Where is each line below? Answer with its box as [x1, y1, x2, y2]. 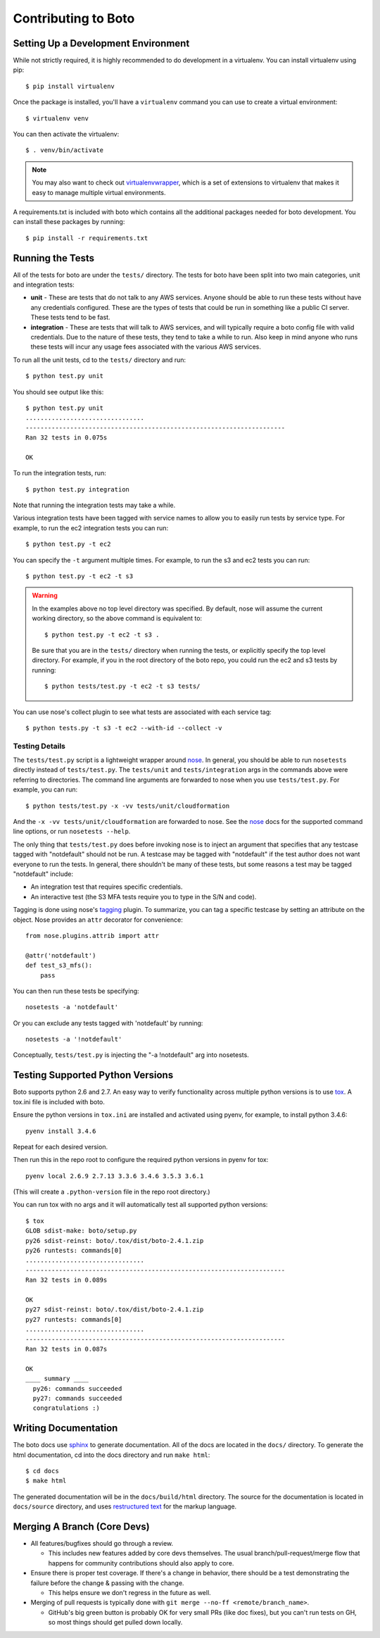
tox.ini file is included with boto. [13, 1097, 106, 1106]
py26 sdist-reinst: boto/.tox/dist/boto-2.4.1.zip [25, 1237, 204, 1244]
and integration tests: [13, 280, 75, 289]
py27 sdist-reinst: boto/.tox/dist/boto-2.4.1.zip [25, 1306, 204, 1313]
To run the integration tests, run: [13, 469, 107, 477]
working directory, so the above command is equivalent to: [32, 614, 203, 623]
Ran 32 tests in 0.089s [25, 1276, 108, 1284]
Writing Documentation [13, 1423, 118, 1434]
